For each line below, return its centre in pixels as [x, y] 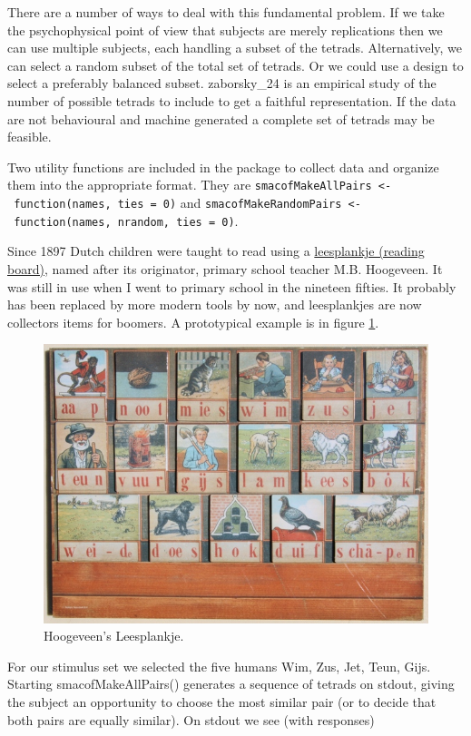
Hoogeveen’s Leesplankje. [114, 636]
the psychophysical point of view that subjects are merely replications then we [225, 29]
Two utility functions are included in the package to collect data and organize [223, 167]
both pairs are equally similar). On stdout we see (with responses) [191, 719]
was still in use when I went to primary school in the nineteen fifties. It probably [232, 286]
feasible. [29, 137]
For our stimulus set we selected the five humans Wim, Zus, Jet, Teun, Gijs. [219, 666]
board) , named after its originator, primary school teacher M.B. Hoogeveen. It [225, 268]
